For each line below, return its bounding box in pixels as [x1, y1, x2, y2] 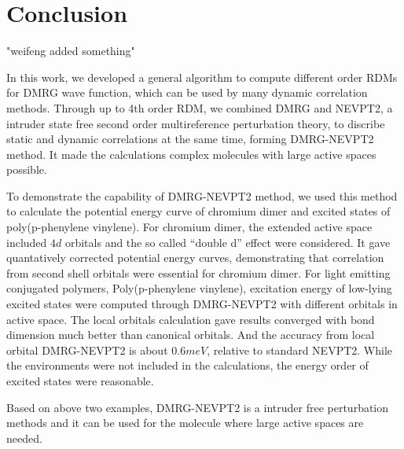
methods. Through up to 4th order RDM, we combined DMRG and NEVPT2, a [6, 99, 393, 116]
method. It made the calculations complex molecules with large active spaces [6, 145, 376, 162]
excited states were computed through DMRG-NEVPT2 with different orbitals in [6, 296, 398, 312]
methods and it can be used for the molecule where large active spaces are [6, 414, 364, 431]
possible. [6, 161, 47, 178]
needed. [6, 429, 42, 446]
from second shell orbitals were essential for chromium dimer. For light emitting [6, 264, 391, 281]
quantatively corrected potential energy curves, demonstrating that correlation [6, 249, 384, 266]
